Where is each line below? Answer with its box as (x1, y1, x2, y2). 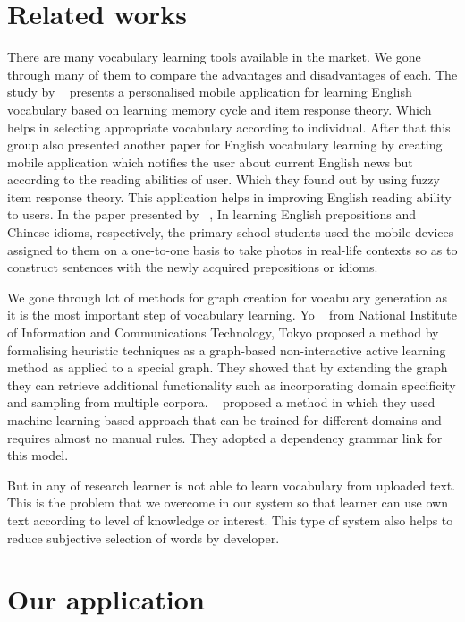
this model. (7, 446, 69, 464)
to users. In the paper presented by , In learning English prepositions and (7, 205, 417, 224)
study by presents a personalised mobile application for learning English (7, 82, 412, 101)
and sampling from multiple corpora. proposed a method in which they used (7, 393, 435, 412)
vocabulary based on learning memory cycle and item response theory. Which (7, 99, 432, 118)
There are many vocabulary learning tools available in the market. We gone (7, 47, 421, 66)
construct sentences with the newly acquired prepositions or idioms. (7, 258, 378, 277)
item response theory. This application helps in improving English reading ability (7, 187, 452, 206)
